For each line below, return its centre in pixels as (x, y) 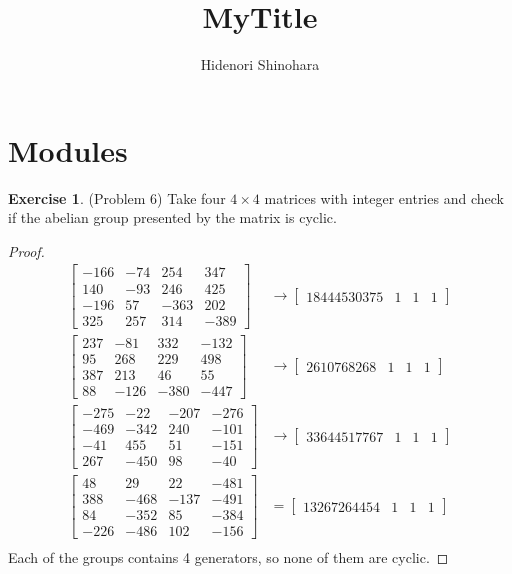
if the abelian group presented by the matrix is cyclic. (172, 217)
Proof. (26, 250)
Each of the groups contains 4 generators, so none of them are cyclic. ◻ (228, 557)
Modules (68, 149)
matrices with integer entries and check (384, 197)
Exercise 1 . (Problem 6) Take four (117, 197)
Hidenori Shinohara (260, 64)
